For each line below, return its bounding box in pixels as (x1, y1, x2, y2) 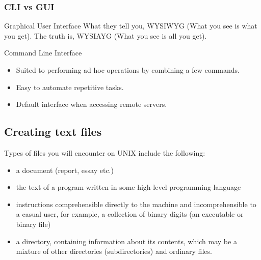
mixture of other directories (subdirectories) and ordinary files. (16, 246, 212, 256)
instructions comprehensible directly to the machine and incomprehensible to (16, 198, 256, 209)
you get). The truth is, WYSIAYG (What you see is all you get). (4, 30, 207, 41)
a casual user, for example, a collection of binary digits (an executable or (16, 209, 244, 219)
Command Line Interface (4, 47, 82, 58)
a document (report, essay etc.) (16, 164, 114, 175)
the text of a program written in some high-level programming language (16, 182, 241, 192)
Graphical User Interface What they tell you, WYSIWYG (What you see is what (4, 20, 257, 31)
